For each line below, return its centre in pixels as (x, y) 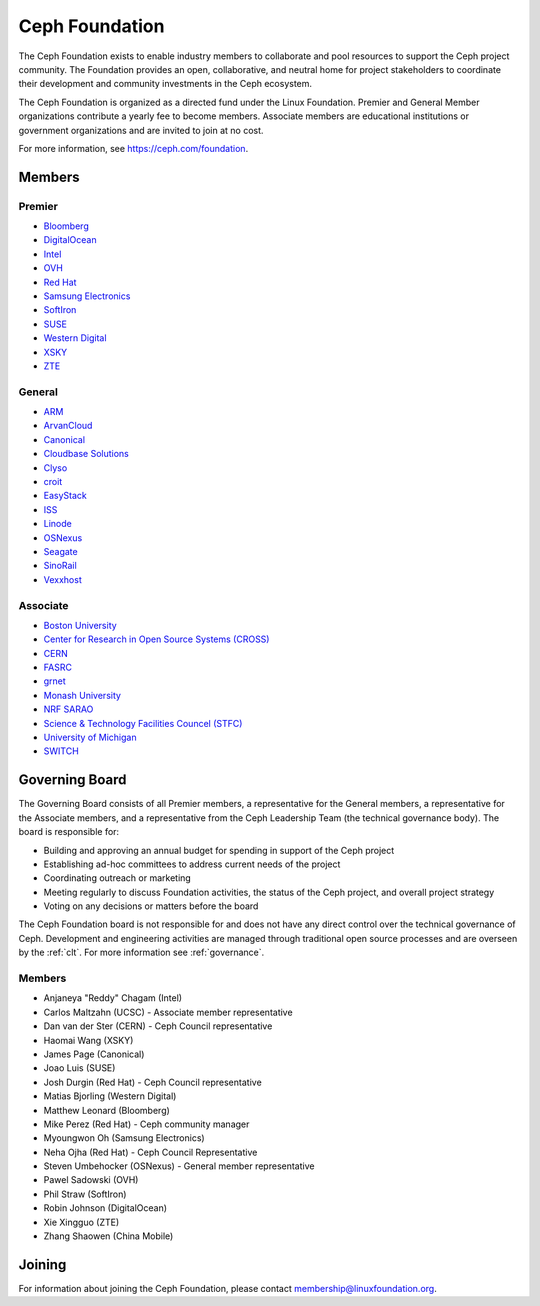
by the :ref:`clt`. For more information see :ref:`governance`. (141, 952)
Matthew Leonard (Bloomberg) (106, 1110)
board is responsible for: (69, 832)
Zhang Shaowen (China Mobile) (108, 1236)
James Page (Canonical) (94, 1054)
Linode (57, 524)
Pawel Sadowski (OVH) (91, 1180)
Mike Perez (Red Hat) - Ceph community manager (146, 1124)
